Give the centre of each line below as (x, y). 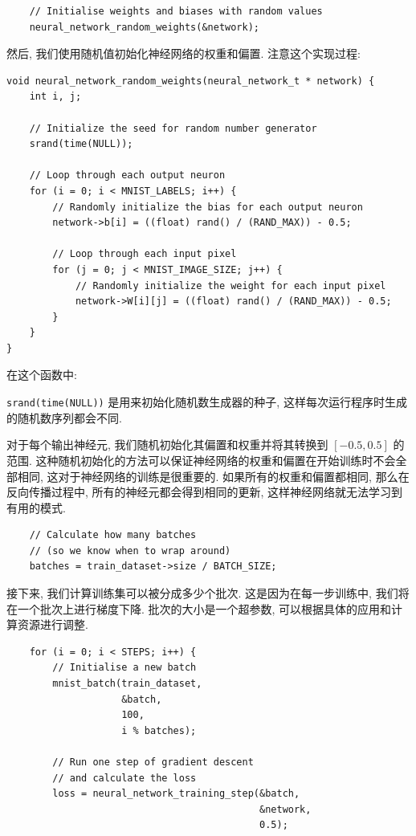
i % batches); (159, 730)
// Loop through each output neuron (127, 175)
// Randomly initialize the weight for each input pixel (230, 285)
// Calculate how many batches (113, 535)
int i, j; (55, 97)
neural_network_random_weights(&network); (144, 27)
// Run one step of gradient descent (153, 762)
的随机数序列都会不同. (64, 417)
